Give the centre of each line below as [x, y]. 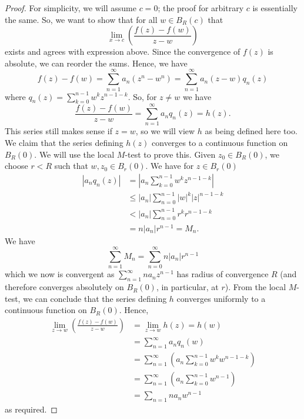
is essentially [275, 8]
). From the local [255, 287]
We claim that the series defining [64, 143]
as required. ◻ [31, 409]
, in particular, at [187, 287]
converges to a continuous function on [220, 143]
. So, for [142, 96]
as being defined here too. [251, 131]
